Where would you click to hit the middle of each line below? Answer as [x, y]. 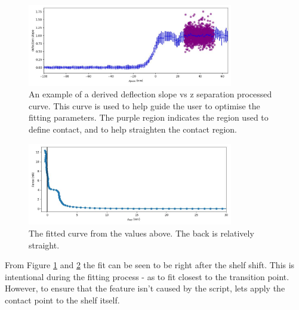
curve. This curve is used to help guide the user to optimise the [144, 105]
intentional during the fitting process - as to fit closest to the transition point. [147, 276]
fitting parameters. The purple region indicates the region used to [149, 117]
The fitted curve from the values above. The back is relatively [141, 233]
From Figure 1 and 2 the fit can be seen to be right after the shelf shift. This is [150, 265]
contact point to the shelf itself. [62, 300]
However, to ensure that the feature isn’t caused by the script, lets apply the [145, 288]
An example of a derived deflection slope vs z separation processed [150, 94]
